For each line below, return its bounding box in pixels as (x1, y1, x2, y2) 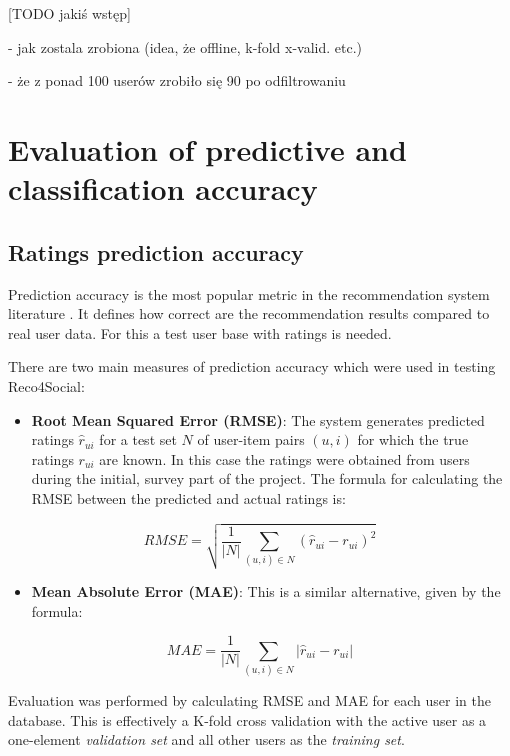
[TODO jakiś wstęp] (8, 3, 131, 23)
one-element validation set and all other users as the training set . (8, 729, 405, 750)
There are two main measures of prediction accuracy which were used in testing (8, 356, 496, 377)
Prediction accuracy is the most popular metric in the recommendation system (8, 283, 490, 304)
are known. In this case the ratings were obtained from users (99, 448, 470, 469)
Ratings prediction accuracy (8, 236, 304, 267)
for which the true (357, 429, 469, 450)
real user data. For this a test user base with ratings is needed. (8, 322, 392, 343)
